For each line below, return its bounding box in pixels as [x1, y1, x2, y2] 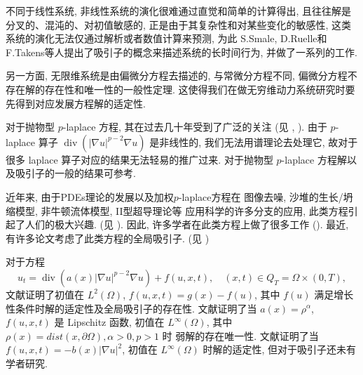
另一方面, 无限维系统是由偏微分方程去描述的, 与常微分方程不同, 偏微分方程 [6, 68, 348, 83]
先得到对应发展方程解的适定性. [6, 96, 146, 110]
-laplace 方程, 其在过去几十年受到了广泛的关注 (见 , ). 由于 [62, 119, 327, 134]
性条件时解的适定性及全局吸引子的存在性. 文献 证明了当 [6, 301, 257, 315]
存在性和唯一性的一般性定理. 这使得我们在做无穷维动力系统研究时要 [44, 81, 355, 96]
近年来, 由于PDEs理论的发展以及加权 [6, 189, 174, 204]
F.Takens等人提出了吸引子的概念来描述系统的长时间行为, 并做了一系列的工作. [6, 44, 357, 59]
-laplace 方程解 [281, 152, 347, 166]
